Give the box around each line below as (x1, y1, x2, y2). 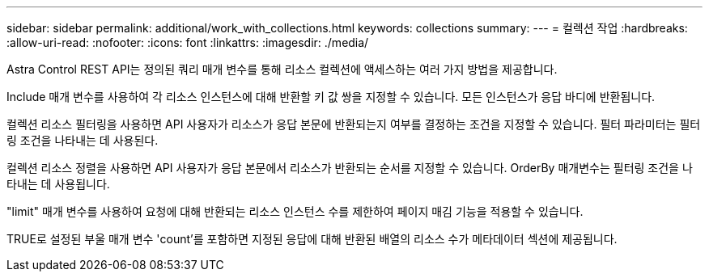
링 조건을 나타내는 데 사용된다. (6, 133, 159, 147)
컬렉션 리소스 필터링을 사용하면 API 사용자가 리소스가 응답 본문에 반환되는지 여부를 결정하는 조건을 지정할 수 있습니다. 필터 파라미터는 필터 (6, 117, 701, 131)
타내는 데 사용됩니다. (6, 177, 110, 191)
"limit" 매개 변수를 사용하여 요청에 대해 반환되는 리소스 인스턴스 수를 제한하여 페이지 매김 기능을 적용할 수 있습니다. (6, 204, 584, 218)
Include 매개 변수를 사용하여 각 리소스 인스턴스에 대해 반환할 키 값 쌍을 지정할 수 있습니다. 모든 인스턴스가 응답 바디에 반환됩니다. (6, 90, 656, 103)
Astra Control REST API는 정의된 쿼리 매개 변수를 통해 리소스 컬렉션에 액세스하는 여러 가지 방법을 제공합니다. (6, 62, 558, 76)
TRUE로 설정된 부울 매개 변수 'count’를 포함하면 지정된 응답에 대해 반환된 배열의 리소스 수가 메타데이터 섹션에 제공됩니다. (6, 232, 618, 246)
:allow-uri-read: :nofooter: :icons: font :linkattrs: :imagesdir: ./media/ (6, 36, 369, 49)
